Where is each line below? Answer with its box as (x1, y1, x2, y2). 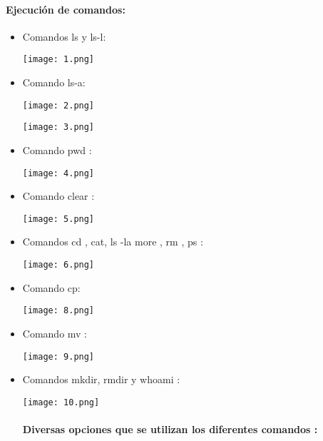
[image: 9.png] (22, 351, 95, 362)
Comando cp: (22, 280, 81, 295)
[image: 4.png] (22, 168, 95, 178)
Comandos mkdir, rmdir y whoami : (22, 372, 180, 387)
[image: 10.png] (22, 397, 100, 407)
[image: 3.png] (22, 122, 95, 133)
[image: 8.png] (22, 305, 95, 316)
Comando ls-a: (22, 75, 86, 90)
